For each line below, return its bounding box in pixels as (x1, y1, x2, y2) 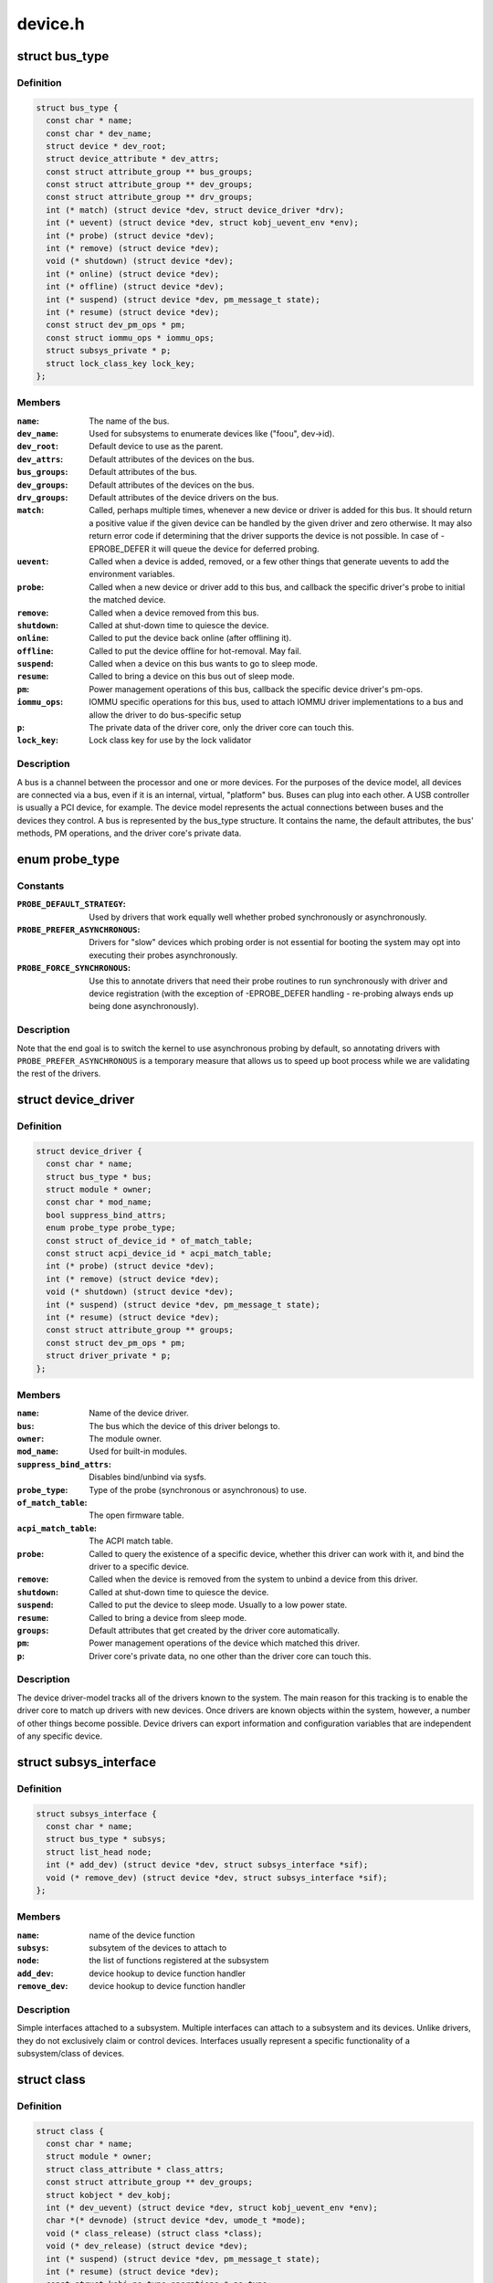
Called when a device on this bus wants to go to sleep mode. (89, 658, 319, 669)
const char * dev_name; (46, 128, 152, 139)
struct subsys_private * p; (46, 345, 172, 356)
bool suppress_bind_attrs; (46, 1210, 167, 1220)
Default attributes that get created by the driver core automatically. (89, 1625, 341, 1636)
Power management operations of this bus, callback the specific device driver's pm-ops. (89, 683, 424, 694)
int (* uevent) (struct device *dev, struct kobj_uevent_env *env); (46, 217, 360, 228)
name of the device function (89, 1930, 195, 1941)
